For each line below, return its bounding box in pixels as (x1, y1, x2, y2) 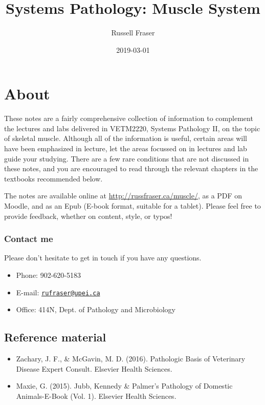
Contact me (4, 232, 53, 245)
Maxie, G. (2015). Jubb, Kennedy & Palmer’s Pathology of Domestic (16, 380, 233, 391)
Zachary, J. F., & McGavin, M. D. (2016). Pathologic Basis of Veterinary (16, 353, 246, 364)
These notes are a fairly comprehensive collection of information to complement (4, 113, 253, 124)
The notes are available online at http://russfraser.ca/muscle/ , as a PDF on (4, 190, 242, 201)
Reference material (4, 329, 106, 345)
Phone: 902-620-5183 (16, 270, 81, 280)
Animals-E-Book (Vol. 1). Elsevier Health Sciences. (16, 390, 176, 401)
